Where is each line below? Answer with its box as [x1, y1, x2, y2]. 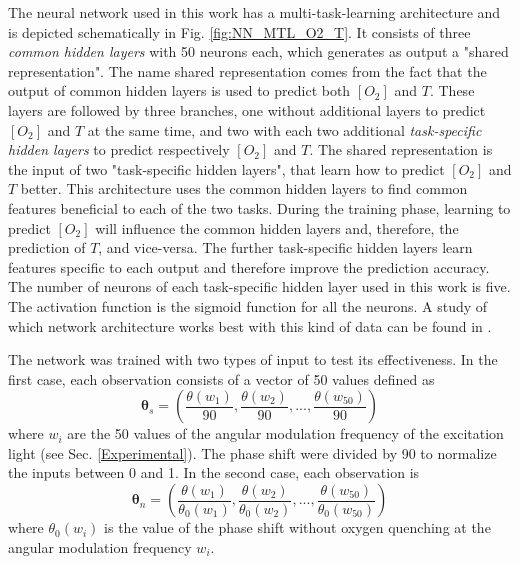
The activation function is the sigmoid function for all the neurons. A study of [8, 295, 488, 316]
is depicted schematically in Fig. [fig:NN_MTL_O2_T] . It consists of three [8, 21, 471, 42]
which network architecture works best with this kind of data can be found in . [8, 315, 492, 336]
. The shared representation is [309, 139, 493, 160]
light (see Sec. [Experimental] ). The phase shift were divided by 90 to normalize [8, 442, 497, 463]
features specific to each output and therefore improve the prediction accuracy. [8, 256, 490, 277]
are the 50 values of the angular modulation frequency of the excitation [67, 423, 504, 444]
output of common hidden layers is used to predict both [8, 80, 351, 101]
